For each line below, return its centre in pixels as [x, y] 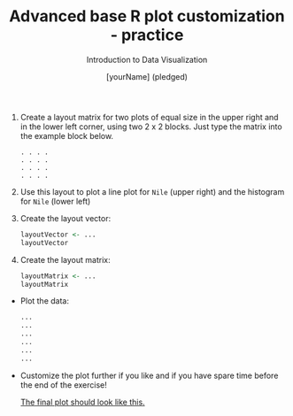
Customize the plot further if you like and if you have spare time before [149, 375]
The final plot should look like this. [83, 402]
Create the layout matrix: [65, 259]
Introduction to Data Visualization [147, 59]
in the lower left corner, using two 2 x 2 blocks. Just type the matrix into [151, 127]
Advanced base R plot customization [147, 16]
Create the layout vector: [66, 218]
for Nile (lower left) [55, 201]
